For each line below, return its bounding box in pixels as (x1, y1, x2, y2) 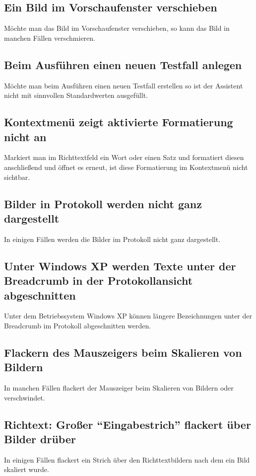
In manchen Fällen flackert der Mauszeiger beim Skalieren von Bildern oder (4, 383, 234, 393)
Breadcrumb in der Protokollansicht (4, 273, 193, 288)
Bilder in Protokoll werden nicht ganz (4, 196, 202, 211)
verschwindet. (4, 392, 45, 402)
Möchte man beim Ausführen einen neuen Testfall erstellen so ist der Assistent (4, 80, 243, 90)
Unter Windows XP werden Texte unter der (4, 258, 236, 273)
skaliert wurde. (4, 464, 49, 475)
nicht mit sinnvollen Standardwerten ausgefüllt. (4, 90, 148, 100)
